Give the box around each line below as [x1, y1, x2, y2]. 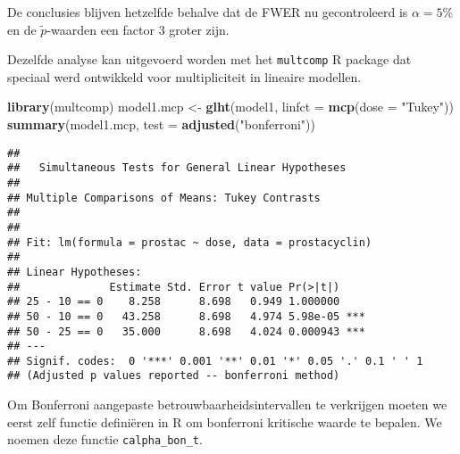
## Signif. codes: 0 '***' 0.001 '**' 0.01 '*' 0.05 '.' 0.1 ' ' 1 [7, 354, 423, 367]
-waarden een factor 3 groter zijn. [46, 20, 230, 38]
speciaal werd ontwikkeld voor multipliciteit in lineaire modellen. [7, 67, 362, 86]
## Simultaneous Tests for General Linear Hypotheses [7, 161, 347, 175]
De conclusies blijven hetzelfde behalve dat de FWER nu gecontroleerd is [7, 3, 408, 21]
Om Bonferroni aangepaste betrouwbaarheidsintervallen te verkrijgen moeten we [7, 395, 447, 414]
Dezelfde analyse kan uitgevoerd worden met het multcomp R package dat [7, 50, 412, 69]
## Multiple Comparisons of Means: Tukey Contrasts [7, 191, 321, 204]
